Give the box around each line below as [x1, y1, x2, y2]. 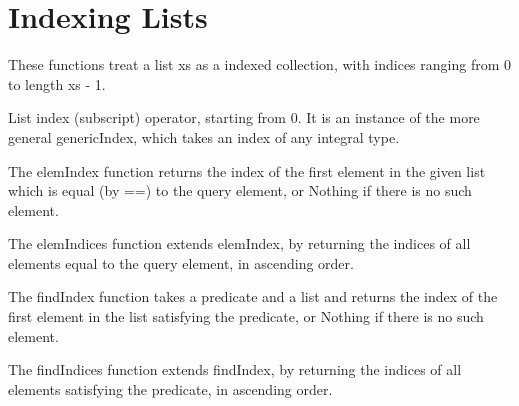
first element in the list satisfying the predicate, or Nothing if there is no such [8, 306, 484, 327]
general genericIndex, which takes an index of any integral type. [8, 126, 400, 147]
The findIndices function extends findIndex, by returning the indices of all [8, 359, 462, 380]
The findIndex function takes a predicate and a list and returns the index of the [8, 286, 498, 307]
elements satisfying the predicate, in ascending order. [8, 378, 333, 399]
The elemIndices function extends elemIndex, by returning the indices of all [8, 233, 471, 254]
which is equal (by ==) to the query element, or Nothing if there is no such [8, 180, 472, 201]
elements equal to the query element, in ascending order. [8, 252, 354, 273]
